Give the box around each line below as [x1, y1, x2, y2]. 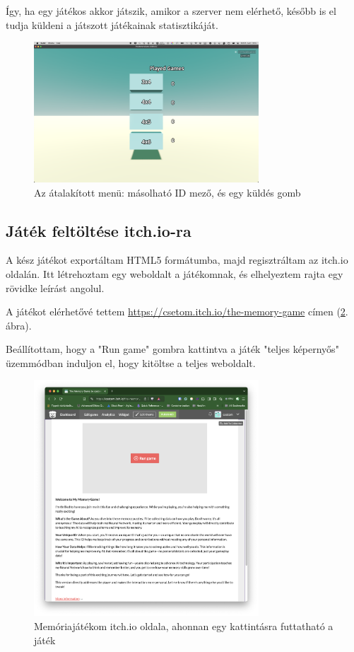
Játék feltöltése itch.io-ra [6, 219, 191, 241]
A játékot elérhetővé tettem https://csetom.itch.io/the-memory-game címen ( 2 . [6, 304, 348, 319]
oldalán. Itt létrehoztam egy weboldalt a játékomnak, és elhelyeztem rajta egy [6, 266, 343, 281]
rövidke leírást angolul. [6, 280, 105, 295]
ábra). [6, 318, 32, 332]
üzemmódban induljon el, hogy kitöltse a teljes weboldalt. [6, 355, 256, 370]
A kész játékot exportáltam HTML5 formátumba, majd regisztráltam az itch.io [6, 252, 348, 267]
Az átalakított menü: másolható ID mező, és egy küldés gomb [34, 185, 301, 199]
